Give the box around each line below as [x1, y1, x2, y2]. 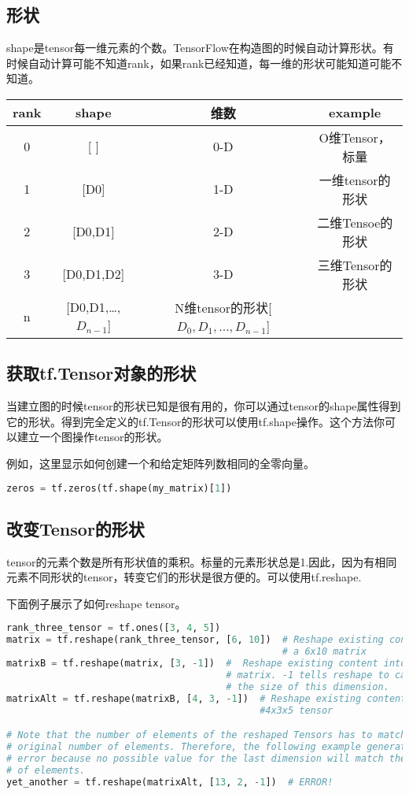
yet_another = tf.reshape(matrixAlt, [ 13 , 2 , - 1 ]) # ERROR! [6, 776, 333, 788]
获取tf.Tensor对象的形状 [6, 361, 197, 385]
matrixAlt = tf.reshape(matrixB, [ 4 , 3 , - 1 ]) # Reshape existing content [6, 692, 407, 704]
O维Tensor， [319, 128, 391, 147]
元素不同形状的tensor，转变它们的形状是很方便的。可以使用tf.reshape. [6, 569, 362, 585]
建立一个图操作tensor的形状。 [17, 429, 168, 445]
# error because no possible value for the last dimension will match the [6, 752, 407, 764]
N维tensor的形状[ [175, 298, 272, 317]
